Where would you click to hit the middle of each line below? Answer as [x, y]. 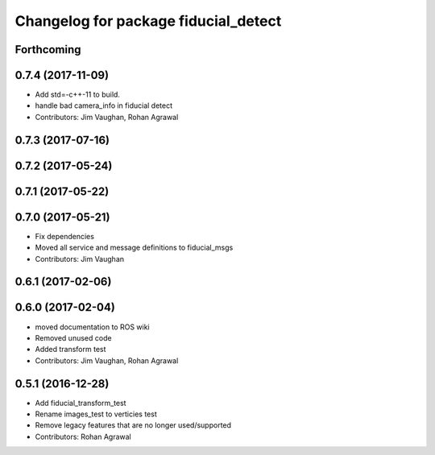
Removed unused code [73, 337]
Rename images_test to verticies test [96, 414]
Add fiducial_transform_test [81, 403]
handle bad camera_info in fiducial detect [104, 105]
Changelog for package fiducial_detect [148, 21]
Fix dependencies [64, 236]
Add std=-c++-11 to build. [78, 95]
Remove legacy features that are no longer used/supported [133, 425]
